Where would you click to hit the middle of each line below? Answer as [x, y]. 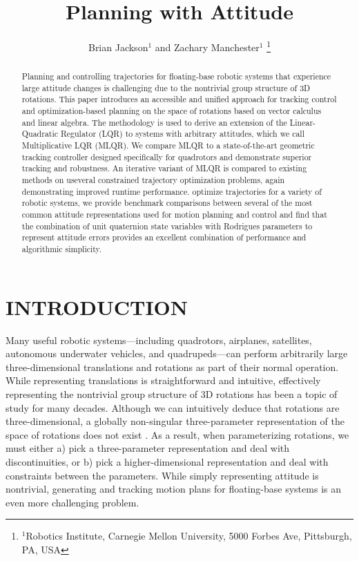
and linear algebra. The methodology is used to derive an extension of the [154, 122]
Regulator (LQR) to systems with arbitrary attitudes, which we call [182, 134]
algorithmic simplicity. [62, 249]
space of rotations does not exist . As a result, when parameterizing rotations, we [177, 434]
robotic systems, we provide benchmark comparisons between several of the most [167, 203]
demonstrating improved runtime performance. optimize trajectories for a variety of [172, 191]
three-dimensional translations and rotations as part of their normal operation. [172, 367]
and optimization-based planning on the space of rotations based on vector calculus [172, 111]
